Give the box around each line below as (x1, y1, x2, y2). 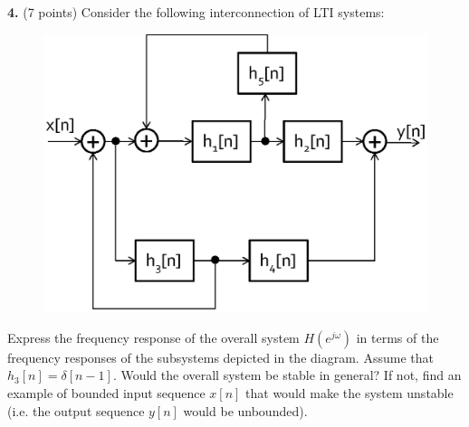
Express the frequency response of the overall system (7, 327, 300, 346)
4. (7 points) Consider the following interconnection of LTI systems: (7, 3, 385, 21)
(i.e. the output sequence (7, 401, 145, 420)
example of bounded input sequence (7, 384, 206, 403)
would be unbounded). (183, 401, 308, 420)
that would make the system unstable (245, 384, 454, 403)
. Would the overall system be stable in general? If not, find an (112, 365, 462, 384)
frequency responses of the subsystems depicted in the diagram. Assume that (7, 347, 434, 366)
